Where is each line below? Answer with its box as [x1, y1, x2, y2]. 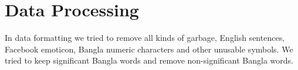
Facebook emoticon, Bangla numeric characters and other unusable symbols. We [5, 43, 293, 55]
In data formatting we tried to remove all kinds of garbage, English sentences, [5, 32, 285, 44]
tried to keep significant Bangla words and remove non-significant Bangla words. [5, 54, 294, 66]
